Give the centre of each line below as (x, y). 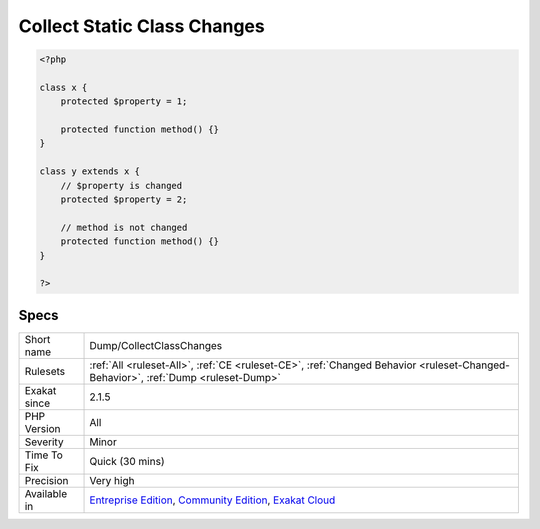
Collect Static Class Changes (141, 26)
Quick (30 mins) (127, 461)
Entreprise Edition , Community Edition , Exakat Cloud (212, 500)
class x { (63, 87)
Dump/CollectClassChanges (156, 345)
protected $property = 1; (124, 101)
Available (46, 493)
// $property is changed (121, 185)
